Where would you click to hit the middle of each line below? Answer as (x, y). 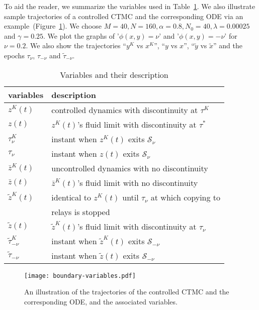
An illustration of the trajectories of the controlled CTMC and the (127, 292)
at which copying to (186, 197)
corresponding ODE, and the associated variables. (101, 301)
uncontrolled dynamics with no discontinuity (130, 168)
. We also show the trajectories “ (76, 45)
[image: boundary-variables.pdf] (80, 276)
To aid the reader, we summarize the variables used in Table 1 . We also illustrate (130, 6)
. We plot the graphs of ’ (81, 35)
